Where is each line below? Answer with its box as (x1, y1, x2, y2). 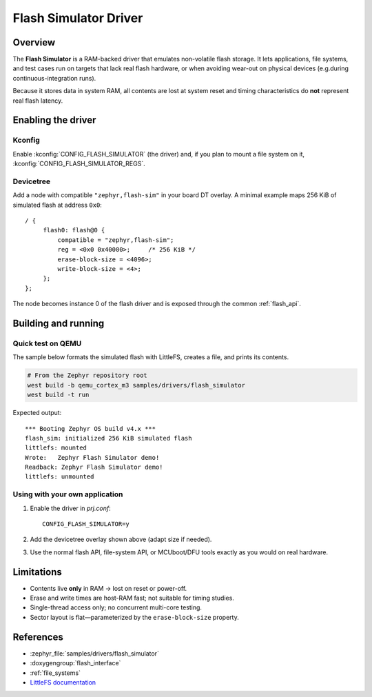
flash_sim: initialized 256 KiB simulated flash (25, 434, 192, 442)
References (12, 631, 63, 643)
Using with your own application (12, 489, 123, 499)
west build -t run (27, 391, 90, 399)
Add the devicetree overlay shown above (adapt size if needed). (30, 535, 212, 544)
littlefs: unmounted (25, 473, 94, 481)
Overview (12, 37, 56, 48)
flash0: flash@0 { (43, 226, 105, 234)
